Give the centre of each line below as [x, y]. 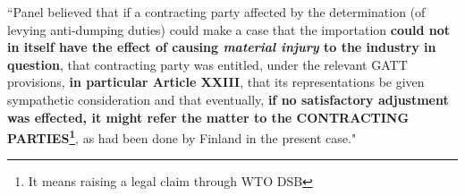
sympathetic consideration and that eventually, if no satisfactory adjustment [228, 99]
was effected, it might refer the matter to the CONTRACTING [208, 117]
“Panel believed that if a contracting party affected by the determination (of [216, 12]
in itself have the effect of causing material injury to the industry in [222, 47]
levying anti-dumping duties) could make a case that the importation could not [228, 29]
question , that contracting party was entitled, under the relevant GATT [207, 64]
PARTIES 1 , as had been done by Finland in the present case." [182, 136]
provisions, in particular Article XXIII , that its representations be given [216, 82]
